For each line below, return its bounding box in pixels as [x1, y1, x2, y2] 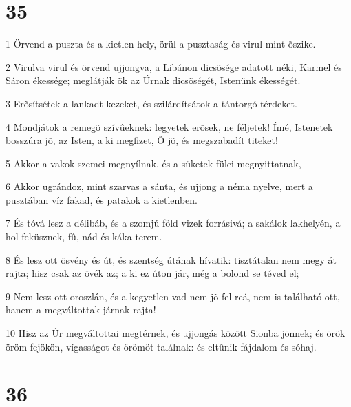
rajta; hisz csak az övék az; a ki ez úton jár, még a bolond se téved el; [6, 266, 299, 280]
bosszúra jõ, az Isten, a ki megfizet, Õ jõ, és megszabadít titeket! [6, 133, 278, 147]
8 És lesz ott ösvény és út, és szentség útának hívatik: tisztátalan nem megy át [6, 252, 337, 267]
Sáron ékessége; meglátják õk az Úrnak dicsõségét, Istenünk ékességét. [6, 73, 301, 87]
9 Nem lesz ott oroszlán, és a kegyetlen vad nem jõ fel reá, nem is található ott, [6, 289, 340, 303]
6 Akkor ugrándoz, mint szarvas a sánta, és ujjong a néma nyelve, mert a [6, 179, 313, 194]
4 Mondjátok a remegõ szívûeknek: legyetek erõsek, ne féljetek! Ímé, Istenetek [6, 119, 333, 134]
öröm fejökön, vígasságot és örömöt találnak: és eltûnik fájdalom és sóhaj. [6, 339, 317, 353]
